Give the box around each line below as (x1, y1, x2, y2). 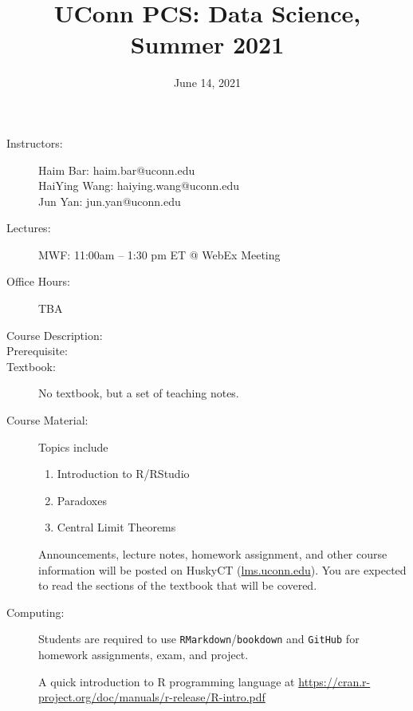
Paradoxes (57, 492, 107, 508)
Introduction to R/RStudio (57, 465, 190, 482)
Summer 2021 (130, 28, 285, 61)
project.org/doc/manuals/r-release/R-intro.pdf (38, 689, 265, 705)
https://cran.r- (298, 673, 371, 689)
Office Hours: (6, 273, 70, 290)
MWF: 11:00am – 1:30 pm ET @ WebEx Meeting (38, 246, 281, 263)
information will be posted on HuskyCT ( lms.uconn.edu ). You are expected (38, 561, 407, 578)
